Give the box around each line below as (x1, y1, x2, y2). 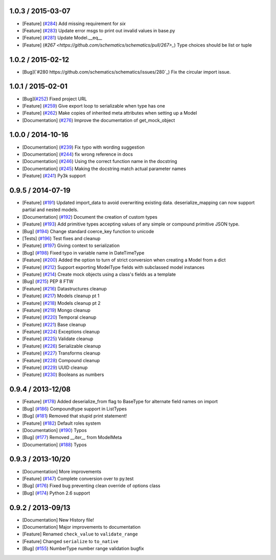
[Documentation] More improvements (22, 468, 102, 474)
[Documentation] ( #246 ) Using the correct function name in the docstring (22, 158, 177, 164)
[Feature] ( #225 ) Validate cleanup (22, 336, 94, 342)
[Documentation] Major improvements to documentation (22, 524, 141, 530)
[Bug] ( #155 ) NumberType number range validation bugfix (22, 546, 144, 552)
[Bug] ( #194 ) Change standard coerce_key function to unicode (22, 228, 154, 234)
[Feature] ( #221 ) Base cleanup (22, 321, 86, 327)
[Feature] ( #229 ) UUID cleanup (22, 364, 88, 371)
